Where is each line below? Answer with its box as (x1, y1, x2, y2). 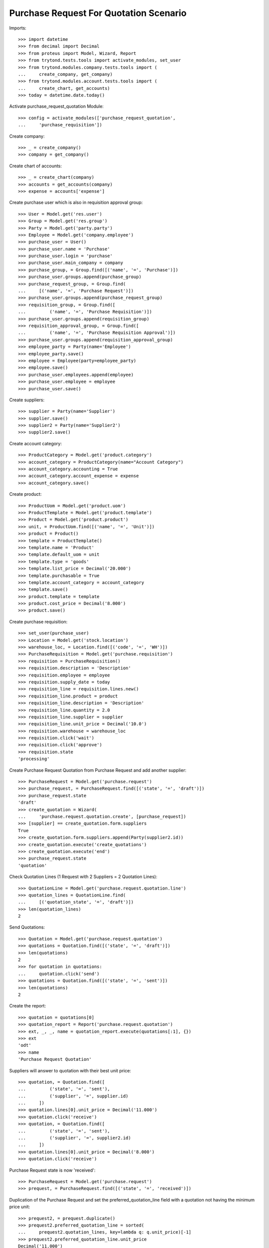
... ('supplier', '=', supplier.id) (18, 1093, 129, 1099)
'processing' (18, 756, 50, 762)
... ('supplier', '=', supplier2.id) (18, 1135, 132, 1141)
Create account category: (9, 440, 62, 446)
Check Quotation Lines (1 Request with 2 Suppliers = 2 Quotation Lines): (9, 874, 157, 880)
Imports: (9, 25, 27, 31)
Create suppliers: (9, 397, 45, 403)
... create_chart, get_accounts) (18, 85, 111, 91)
